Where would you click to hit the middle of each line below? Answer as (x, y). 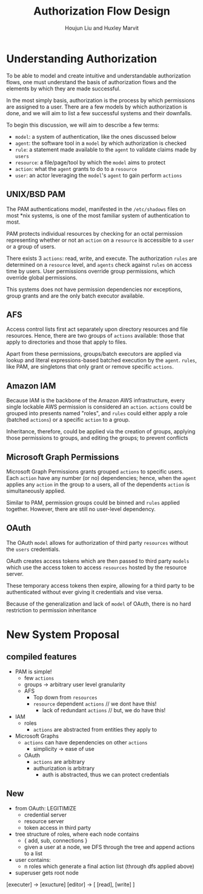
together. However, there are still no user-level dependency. (81, 509)
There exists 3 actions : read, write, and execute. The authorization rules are (102, 258)
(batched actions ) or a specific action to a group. (68, 420)
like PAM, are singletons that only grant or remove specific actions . (90, 367)
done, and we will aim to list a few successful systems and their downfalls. (99, 113)
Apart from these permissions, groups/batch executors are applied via (94, 354)
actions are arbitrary (59, 761)
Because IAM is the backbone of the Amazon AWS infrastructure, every (95, 401)
